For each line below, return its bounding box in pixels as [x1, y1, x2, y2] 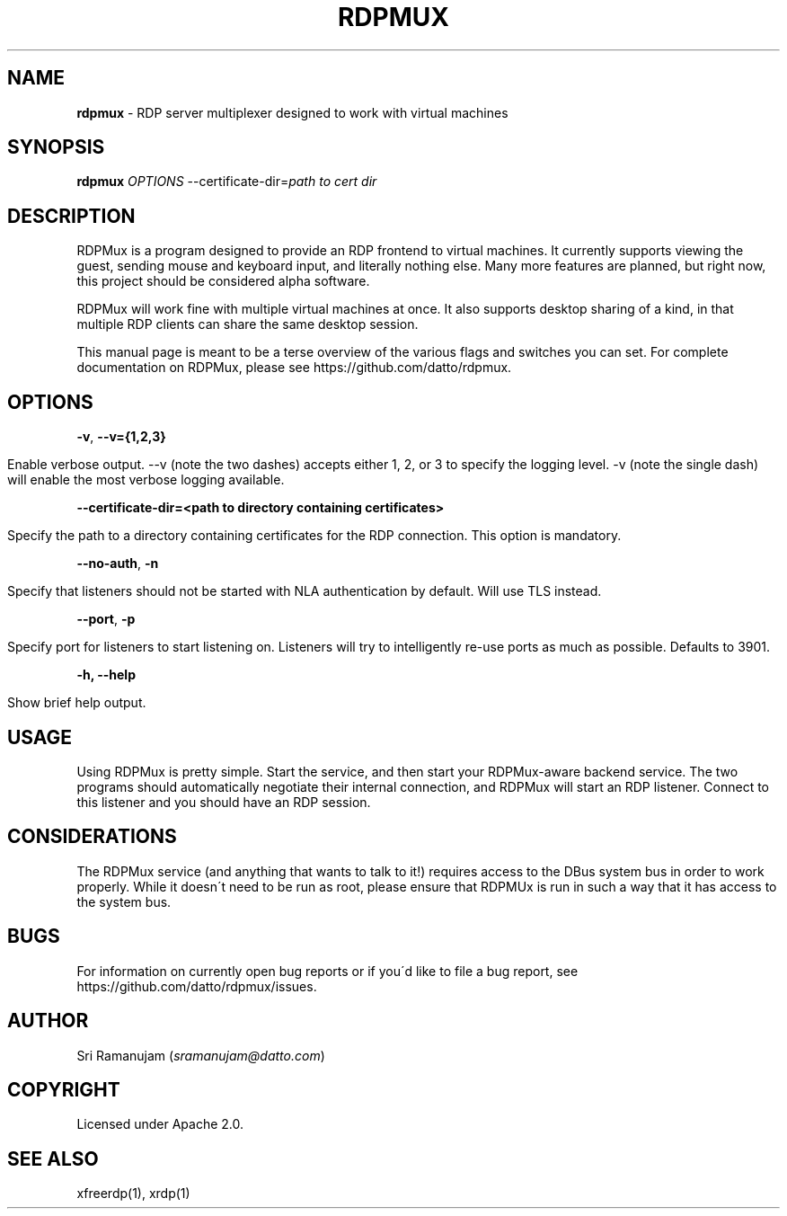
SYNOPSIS [7, 136, 105, 159]
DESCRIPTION [7, 204, 136, 227]
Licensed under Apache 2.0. [76, 1116, 244, 1132]
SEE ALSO [7, 1147, 99, 1170]
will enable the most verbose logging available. [7, 472, 285, 488]
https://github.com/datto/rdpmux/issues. [76, 978, 317, 994]
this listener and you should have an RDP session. [76, 794, 371, 810]
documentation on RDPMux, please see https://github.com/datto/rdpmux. [76, 359, 512, 376]
